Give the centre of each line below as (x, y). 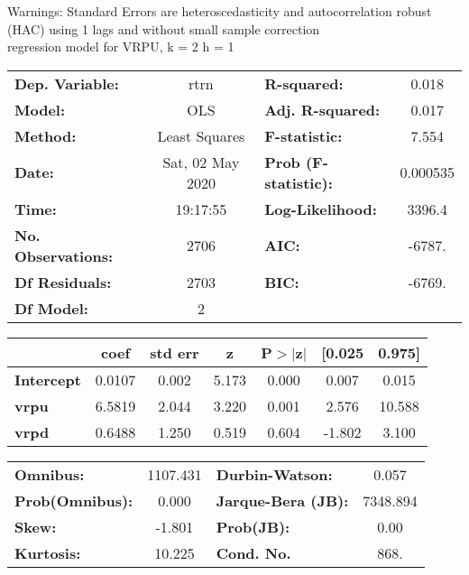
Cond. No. (253, 552)
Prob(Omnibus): (74, 500)
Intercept (48, 379)
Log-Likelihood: (321, 209)
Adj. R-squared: (322, 109)
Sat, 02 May (201, 162)
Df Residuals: (63, 282)
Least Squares (201, 135)
